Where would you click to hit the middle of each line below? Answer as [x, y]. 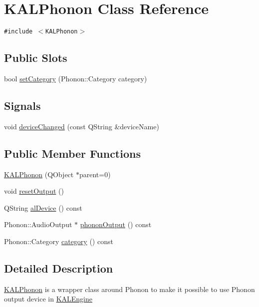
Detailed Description [59, 268]
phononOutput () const [116, 224]
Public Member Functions [72, 153]
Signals [22, 105]
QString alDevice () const [43, 207]
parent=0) [95, 174]
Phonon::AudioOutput [38, 224]
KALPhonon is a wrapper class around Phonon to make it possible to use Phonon [129, 289]
